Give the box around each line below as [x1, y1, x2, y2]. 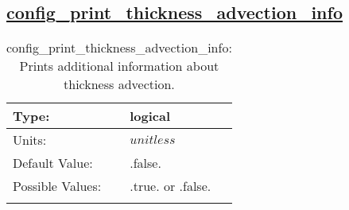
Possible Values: [13, 177, 102, 196]
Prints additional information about [19, 56, 219, 76]
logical [130, 107, 171, 126]
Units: [13, 130, 47, 150]
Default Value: [13, 154, 93, 173]
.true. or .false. [130, 177, 211, 196]
